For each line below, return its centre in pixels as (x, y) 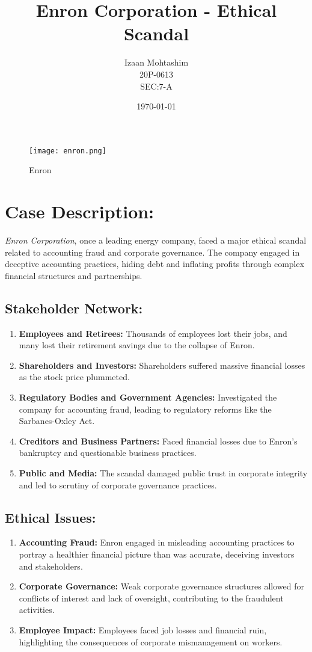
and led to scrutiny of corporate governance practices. (118, 484)
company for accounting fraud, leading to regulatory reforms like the (145, 409)
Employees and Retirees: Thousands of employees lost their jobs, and (153, 333)
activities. (37, 610)
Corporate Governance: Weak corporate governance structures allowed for (161, 586)
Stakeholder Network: (74, 308)
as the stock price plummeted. (74, 377)
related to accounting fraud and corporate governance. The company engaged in (152, 252)
